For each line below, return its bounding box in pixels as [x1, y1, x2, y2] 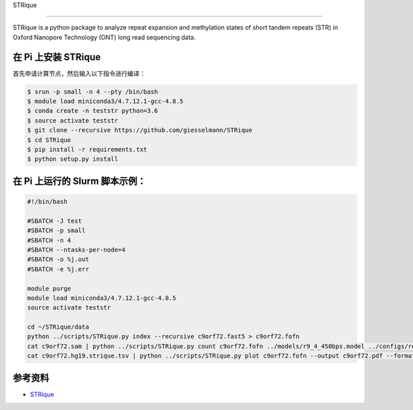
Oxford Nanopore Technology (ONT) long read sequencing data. [12, 33, 196, 41]
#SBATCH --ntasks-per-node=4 [27, 245, 126, 254]
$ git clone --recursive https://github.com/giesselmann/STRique [27, 126, 253, 134]
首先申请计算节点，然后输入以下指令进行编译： [12, 69, 146, 77]
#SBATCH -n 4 [27, 236, 72, 244]
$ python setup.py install [27, 155, 118, 163]
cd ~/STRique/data [27, 323, 89, 331]
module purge [27, 285, 72, 292]
